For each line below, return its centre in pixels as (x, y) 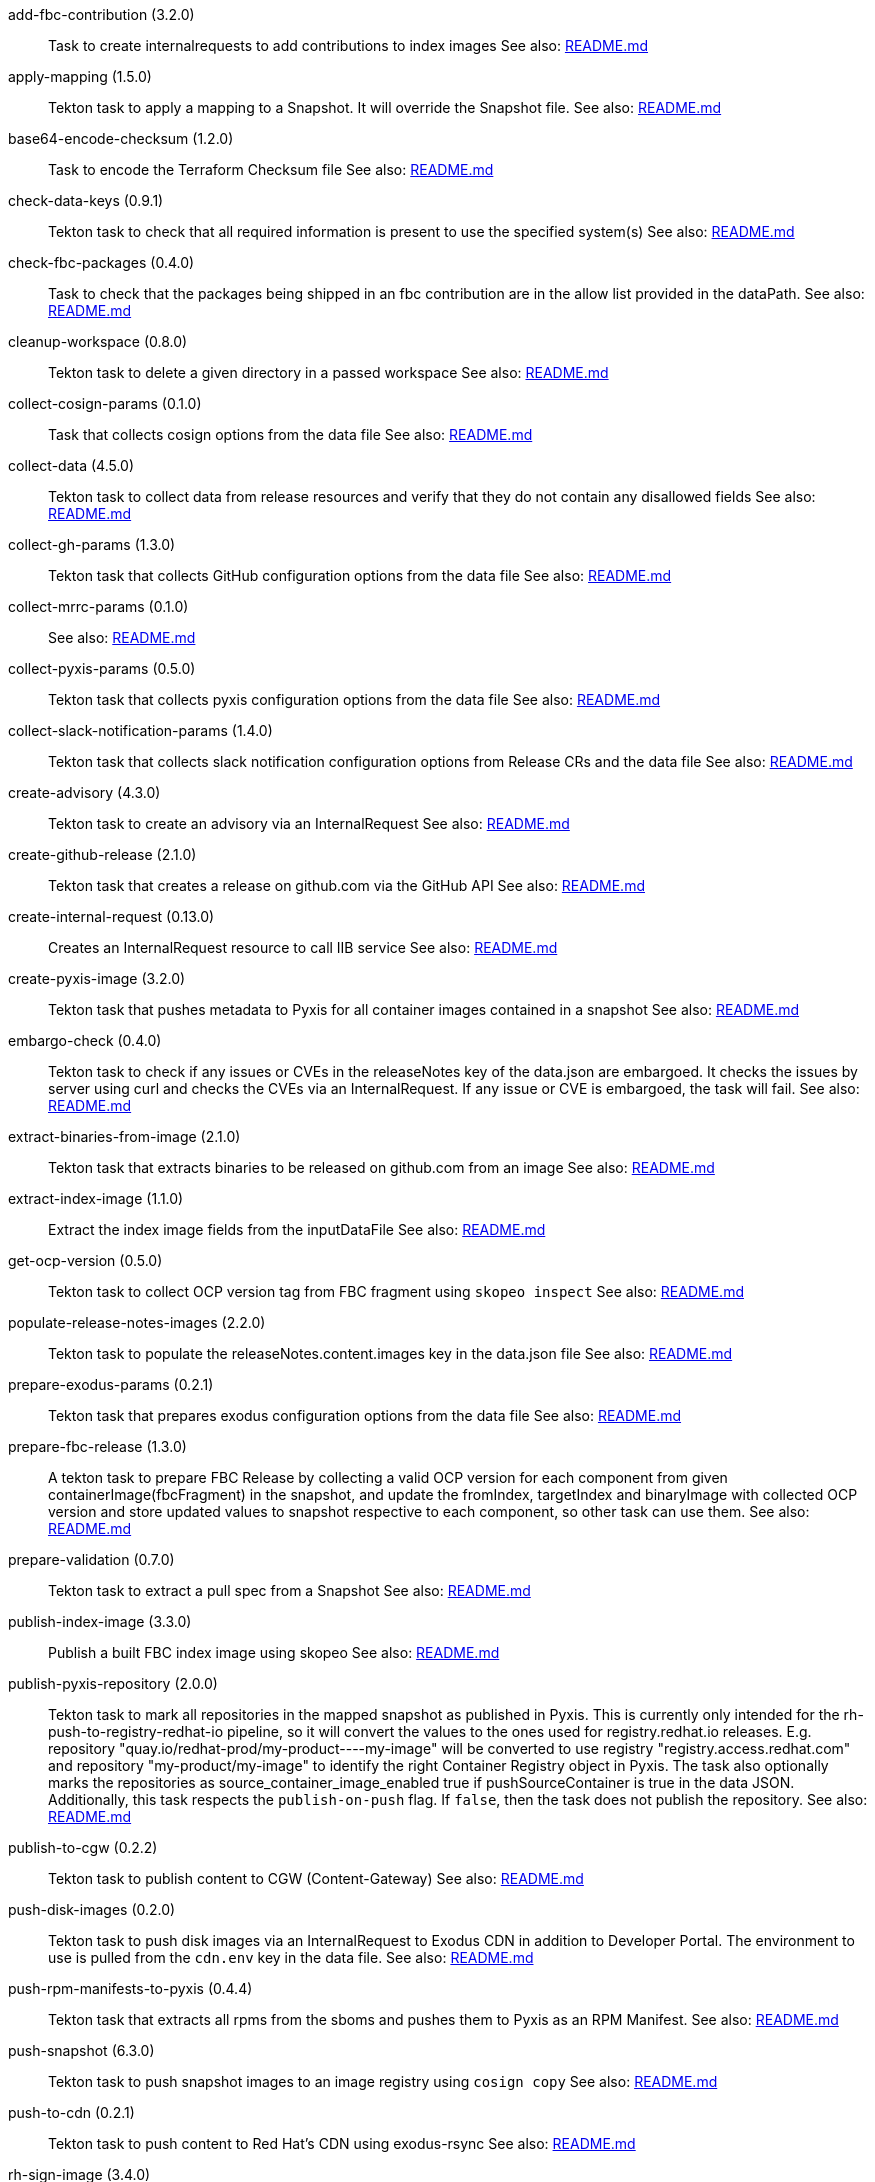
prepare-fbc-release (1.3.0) (97, 1446)
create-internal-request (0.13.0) (111, 916)
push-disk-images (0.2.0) (92, 1909)
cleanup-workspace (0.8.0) (98, 341)
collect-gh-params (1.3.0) (92, 544)
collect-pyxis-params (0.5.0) (102, 668)
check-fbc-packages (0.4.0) (101, 262)
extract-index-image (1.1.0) (96, 1198)
